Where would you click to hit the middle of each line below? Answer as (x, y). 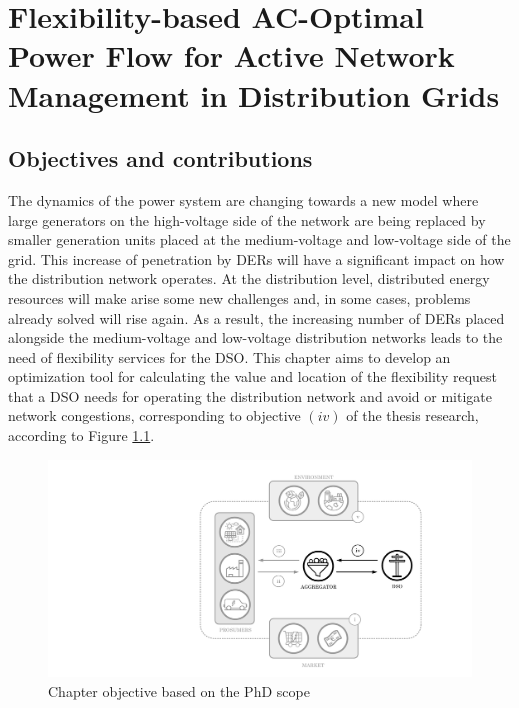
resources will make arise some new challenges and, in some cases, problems (239, 297)
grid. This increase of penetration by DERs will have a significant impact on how (256, 258)
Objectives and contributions (160, 158)
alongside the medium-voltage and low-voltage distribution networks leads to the (255, 337)
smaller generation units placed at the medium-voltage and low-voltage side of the (259, 239)
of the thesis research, (412, 415)
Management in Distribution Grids (254, 94)
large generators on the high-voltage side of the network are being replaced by (247, 219)
